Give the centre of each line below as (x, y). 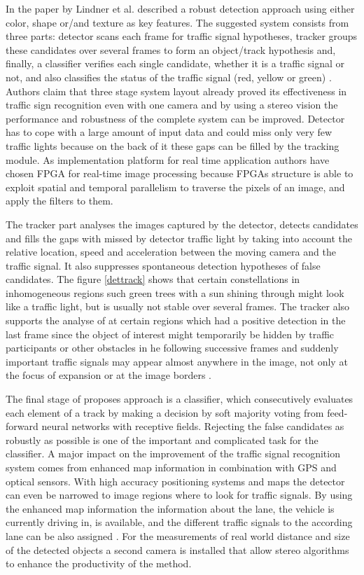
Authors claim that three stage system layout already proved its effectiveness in (176, 91)
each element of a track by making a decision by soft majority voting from (165, 412)
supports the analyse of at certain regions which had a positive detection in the (176, 320)
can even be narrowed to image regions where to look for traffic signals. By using (179, 495)
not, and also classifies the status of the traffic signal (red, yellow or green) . (169, 77)
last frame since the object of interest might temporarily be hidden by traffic (170, 334)
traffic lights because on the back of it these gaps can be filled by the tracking (173, 145)
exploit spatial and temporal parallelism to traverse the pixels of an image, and (175, 187)
